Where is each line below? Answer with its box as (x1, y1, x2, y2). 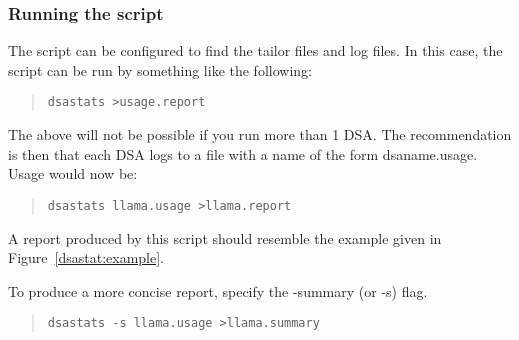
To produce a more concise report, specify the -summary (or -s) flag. (8, 280, 428, 301)
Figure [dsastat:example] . (8, 247, 164, 268)
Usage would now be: (8, 163, 138, 184)
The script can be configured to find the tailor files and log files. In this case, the (8, 40, 503, 61)
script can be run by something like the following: (8, 59, 312, 80)
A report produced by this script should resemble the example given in (8, 227, 442, 248)
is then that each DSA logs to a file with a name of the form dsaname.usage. (8, 143, 478, 164)
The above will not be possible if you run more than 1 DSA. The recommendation (8, 124, 512, 145)
